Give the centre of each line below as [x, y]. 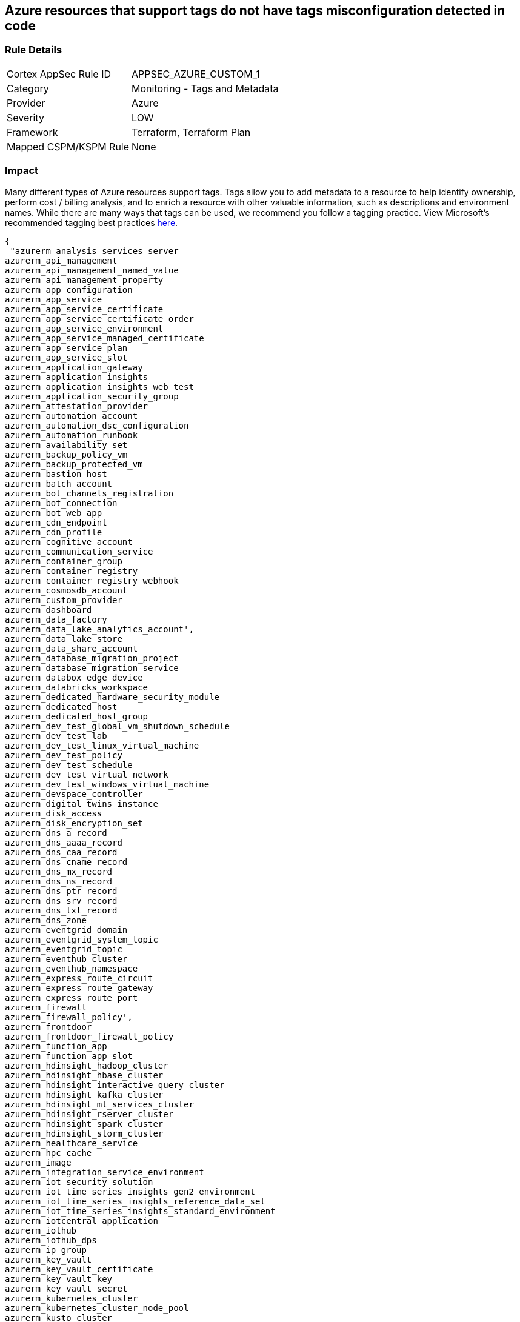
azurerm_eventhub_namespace [72, 968]
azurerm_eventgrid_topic [64, 949]
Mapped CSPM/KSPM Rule [68, 146]
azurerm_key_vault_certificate [79, 1269]
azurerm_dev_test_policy [64, 755]
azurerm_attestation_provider [77, 406]
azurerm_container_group [64, 561]
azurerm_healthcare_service [72, 1143]
